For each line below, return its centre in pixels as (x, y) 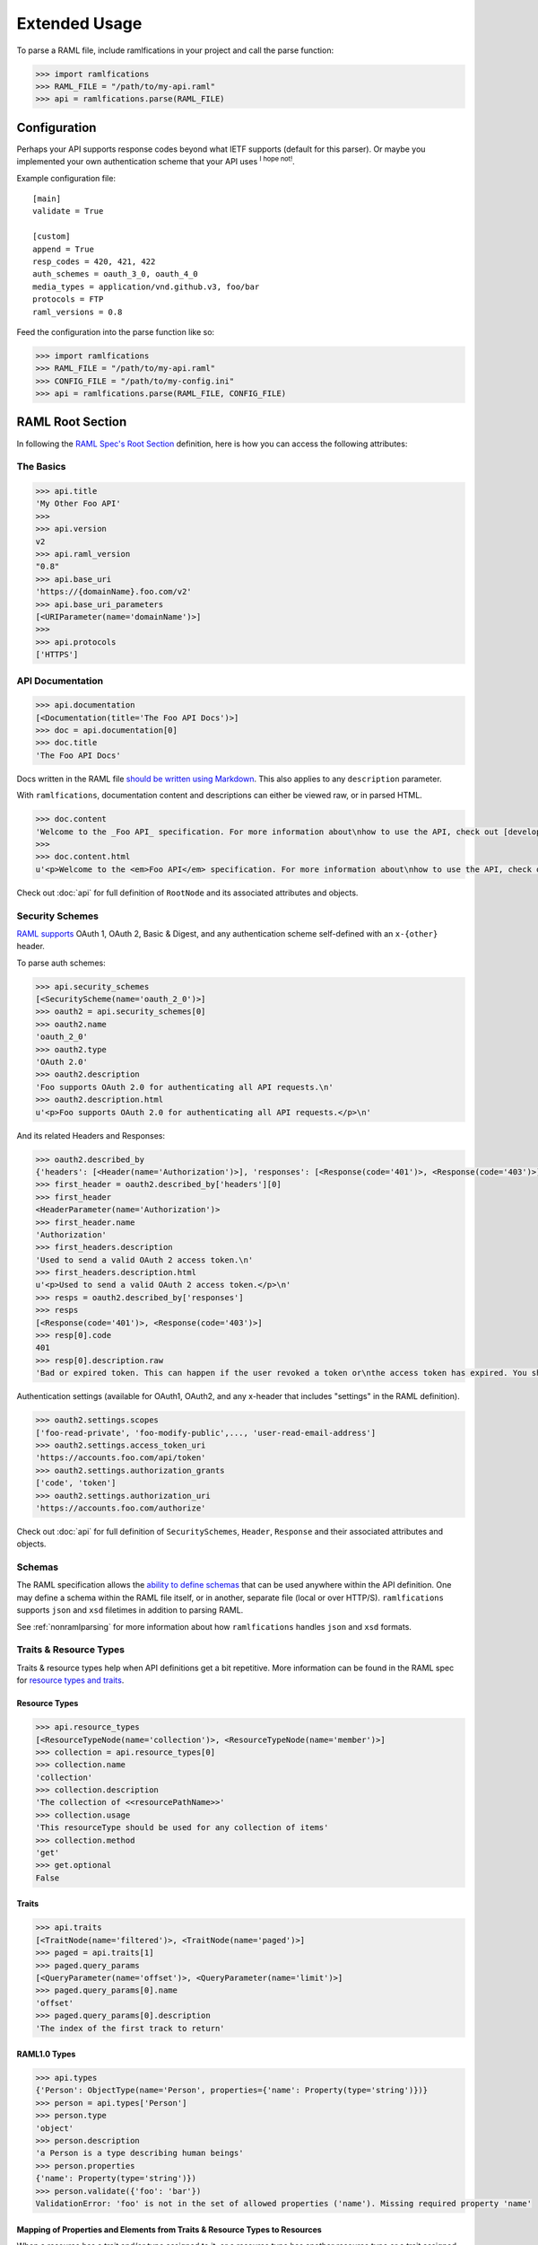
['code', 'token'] (76, 1483)
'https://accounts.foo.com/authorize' (121, 1508)
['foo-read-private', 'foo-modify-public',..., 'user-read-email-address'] (206, 1433)
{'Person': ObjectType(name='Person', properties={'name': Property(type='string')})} (232, 2091)
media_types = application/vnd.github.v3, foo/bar (146, 286)
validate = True (68, 211)
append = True (63, 249)
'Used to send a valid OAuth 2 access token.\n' (144, 1260)
